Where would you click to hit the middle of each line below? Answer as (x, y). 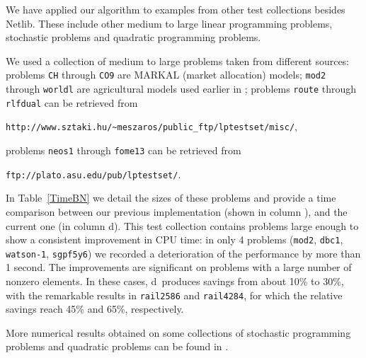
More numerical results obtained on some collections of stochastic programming (178, 332)
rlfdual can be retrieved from (72, 102)
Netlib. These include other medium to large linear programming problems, (169, 23)
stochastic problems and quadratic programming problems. (133, 37)
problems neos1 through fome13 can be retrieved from (124, 150)
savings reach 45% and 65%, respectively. (95, 309)
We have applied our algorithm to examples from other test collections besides (176, 9)
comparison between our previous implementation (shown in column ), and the (177, 211)
